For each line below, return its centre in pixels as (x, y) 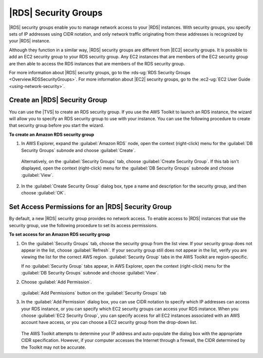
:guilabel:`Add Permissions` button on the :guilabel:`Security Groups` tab (94, 293)
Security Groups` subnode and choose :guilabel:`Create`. (78, 150)
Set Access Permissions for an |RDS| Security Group (90, 207)
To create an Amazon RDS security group (52, 134)
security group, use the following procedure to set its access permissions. (83, 225)
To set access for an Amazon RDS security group (60, 234)
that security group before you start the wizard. (56, 126)
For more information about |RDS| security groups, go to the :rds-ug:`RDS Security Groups (100, 72)
